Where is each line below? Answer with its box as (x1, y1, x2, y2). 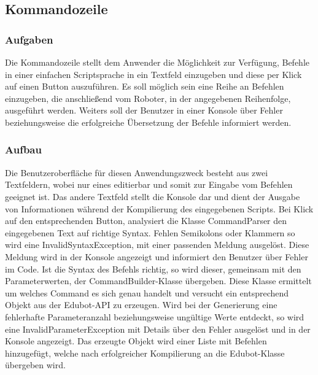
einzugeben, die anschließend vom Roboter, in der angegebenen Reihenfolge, (5, 91, 291, 104)
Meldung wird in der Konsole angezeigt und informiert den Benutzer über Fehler (5, 250, 308, 263)
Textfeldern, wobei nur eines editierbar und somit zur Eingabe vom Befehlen (5, 178, 293, 191)
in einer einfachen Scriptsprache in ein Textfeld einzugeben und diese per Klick (5, 68, 302, 80)
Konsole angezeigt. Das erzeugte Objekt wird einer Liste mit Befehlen (5, 334, 267, 347)
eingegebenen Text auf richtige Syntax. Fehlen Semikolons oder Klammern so (5, 226, 295, 239)
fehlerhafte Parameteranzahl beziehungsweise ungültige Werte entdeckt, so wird (5, 310, 304, 323)
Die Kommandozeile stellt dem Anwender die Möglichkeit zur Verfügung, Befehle (5, 56, 310, 68)
